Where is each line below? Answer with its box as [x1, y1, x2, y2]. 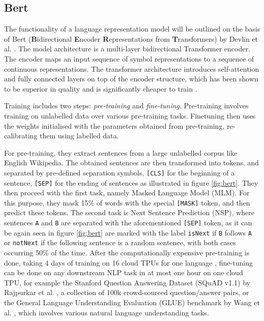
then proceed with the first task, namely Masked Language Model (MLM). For [4, 187, 250, 198]
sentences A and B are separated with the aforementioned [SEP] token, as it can [4, 217, 252, 228]
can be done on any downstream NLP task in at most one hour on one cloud [4, 267, 243, 278]
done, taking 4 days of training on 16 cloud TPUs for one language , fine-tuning [4, 257, 253, 268]
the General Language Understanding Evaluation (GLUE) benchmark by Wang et [4, 297, 260, 308]
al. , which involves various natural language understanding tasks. [4, 307, 209, 317]
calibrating [4, 130, 38, 141]
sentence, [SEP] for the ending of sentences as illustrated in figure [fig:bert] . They [4, 177, 258, 188]
